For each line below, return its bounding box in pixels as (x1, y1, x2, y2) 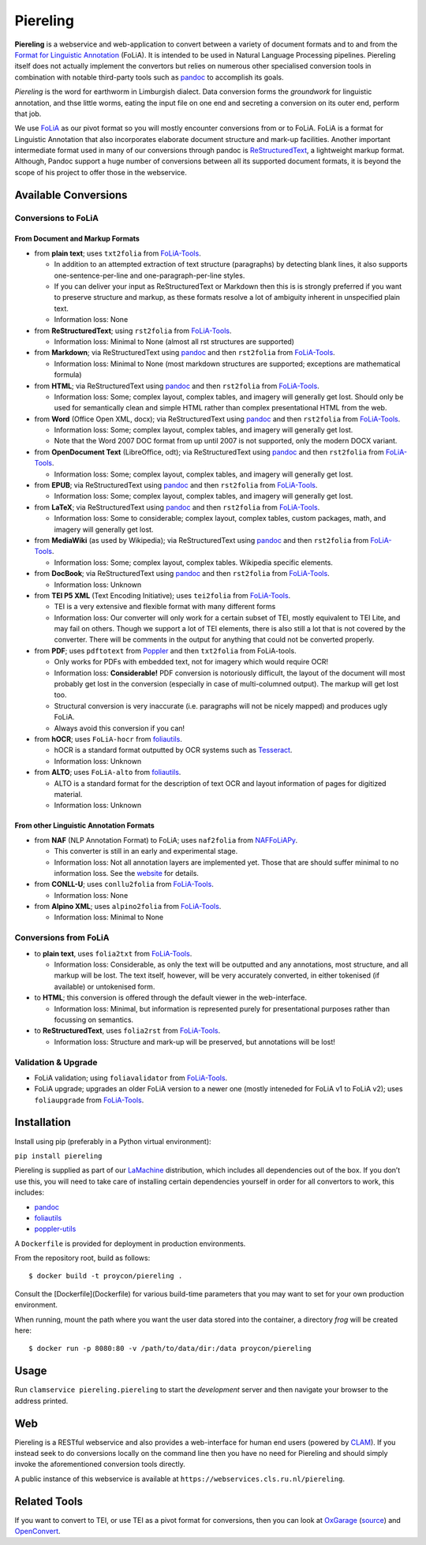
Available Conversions (14, 188, 128, 201)
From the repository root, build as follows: (14, 1253, 151, 1263)
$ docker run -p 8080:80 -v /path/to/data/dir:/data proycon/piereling (28, 1344, 312, 1353)
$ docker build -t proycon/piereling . (28, 1271, 183, 1281)
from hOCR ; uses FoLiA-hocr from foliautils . (34, 735, 183, 743)
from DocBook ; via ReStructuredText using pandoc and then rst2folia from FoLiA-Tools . (34, 569, 331, 578)
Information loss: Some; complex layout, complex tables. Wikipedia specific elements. (54, 557, 333, 567)
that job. (14, 109, 42, 118)
